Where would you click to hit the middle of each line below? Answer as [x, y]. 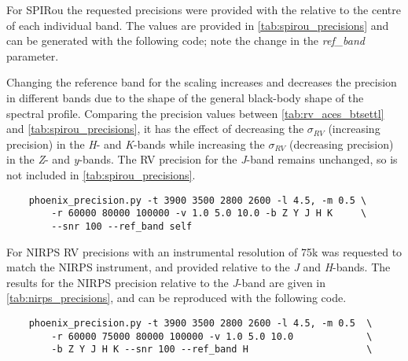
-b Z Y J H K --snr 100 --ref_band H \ [212, 350]
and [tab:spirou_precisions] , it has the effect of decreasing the [155, 129]
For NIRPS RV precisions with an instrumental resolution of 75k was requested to [204, 251]
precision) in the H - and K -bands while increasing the [136, 144]
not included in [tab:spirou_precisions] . [101, 174]
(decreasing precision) [342, 144]
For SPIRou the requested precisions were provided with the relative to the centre [204, 9]
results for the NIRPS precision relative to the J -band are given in [166, 282]
